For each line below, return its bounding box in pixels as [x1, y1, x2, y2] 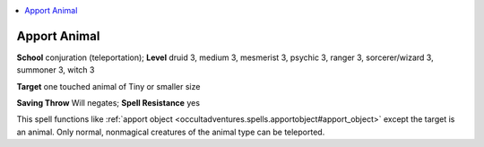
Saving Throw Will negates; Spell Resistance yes [16, 98, 201, 108]
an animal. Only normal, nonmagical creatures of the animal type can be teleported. [16, 126, 325, 137]
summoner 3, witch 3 [16, 65, 95, 75]
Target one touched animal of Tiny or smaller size [16, 81, 201, 91]
